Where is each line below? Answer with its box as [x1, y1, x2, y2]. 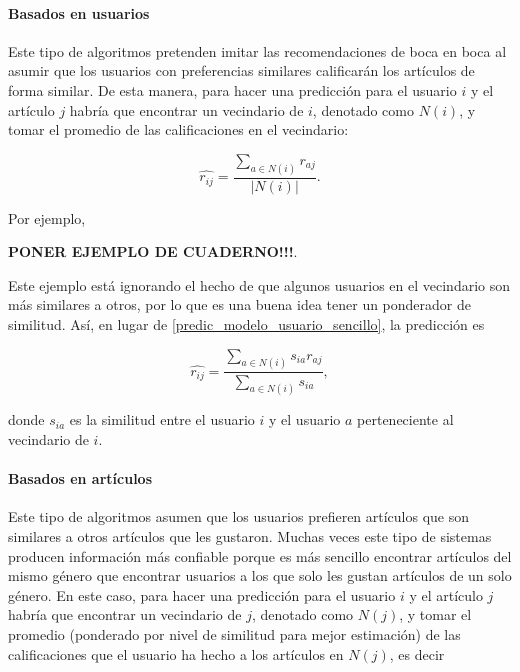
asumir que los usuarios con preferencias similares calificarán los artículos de [8, 60, 475, 81]
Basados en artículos [8, 468, 153, 489]
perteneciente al [357, 409, 454, 430]
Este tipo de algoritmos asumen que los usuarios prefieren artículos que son [8, 506, 470, 527]
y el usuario [269, 409, 341, 430]
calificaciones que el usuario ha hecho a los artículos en [8, 643, 344, 664]
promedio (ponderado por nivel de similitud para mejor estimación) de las [8, 623, 461, 644]
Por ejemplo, [8, 207, 86, 228]
